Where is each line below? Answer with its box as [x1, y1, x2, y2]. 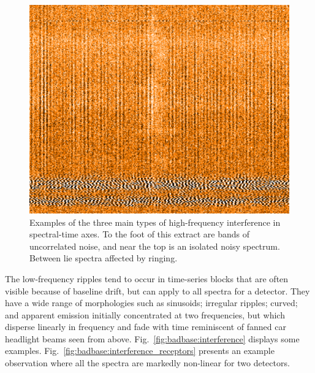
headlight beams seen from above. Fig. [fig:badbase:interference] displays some [5, 332, 300, 345]
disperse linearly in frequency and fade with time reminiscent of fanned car [5, 320, 286, 333]
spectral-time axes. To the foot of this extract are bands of [29, 228, 249, 240]
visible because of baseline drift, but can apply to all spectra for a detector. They [5, 284, 310, 297]
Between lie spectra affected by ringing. [29, 252, 178, 264]
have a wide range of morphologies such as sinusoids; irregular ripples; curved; [5, 296, 298, 309]
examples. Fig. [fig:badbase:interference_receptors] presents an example [5, 344, 275, 357]
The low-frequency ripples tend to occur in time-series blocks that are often [5, 272, 289, 285]
